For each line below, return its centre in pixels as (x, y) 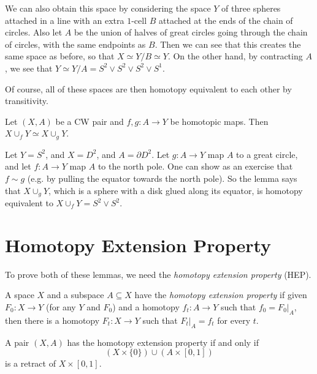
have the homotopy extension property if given (221, 295)
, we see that (29, 68)
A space (20, 295)
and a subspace (75, 295)
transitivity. (27, 101)
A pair (17, 342)
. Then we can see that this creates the (228, 44)
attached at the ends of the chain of (226, 20)
